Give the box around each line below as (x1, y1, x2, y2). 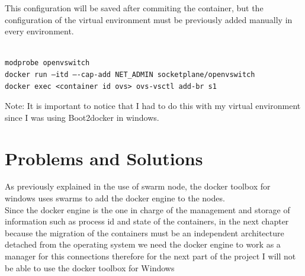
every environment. (5, 25, 74, 37)
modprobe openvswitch (5, 59, 90, 68)
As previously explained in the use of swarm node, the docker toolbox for (5, 180, 271, 192)
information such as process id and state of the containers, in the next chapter (5, 215, 289, 227)
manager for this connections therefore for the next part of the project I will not (5, 250, 296, 262)
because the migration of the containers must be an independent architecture (5, 226, 284, 239)
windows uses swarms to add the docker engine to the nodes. (5, 192, 225, 204)
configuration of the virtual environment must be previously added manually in (5, 13, 293, 25)
